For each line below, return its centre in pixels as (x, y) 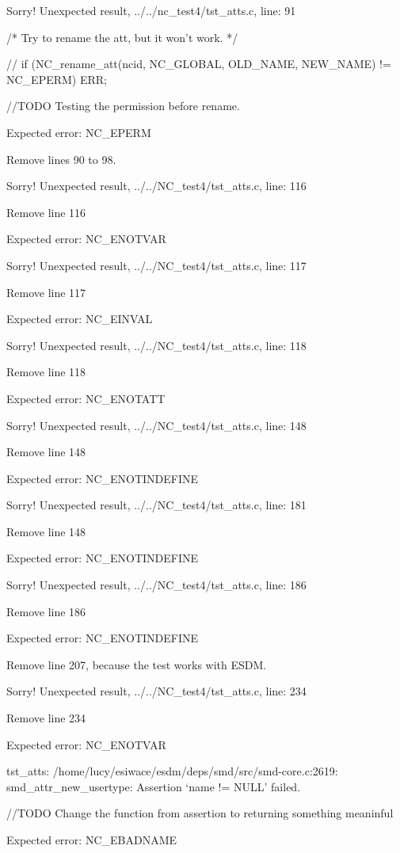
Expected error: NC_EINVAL (80, 319)
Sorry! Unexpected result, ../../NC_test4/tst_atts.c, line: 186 (156, 585)
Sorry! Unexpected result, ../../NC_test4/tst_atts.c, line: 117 (156, 265)
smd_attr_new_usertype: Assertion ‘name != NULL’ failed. (154, 786)
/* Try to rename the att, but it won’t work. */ (122, 37)
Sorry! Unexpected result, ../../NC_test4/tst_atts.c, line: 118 (156, 345)
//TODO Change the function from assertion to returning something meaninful (200, 813)
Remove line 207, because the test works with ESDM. (137, 664)
